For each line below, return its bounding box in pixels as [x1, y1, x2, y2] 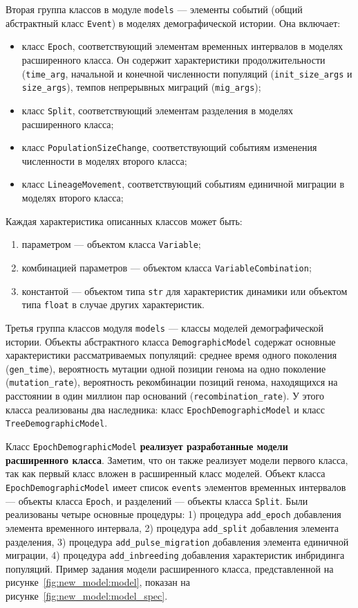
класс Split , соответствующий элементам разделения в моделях [21, 102, 293, 117]
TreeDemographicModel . [6, 415, 108, 430]
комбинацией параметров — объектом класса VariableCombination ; [21, 260, 312, 274]
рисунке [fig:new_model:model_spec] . [6, 589, 168, 602]
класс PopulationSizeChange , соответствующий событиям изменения [21, 140, 317, 154]
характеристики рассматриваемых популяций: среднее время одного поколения [6, 348, 337, 362]
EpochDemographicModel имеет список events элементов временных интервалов [6, 479, 346, 494]
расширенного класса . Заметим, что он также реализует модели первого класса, [6, 452, 348, 467]
